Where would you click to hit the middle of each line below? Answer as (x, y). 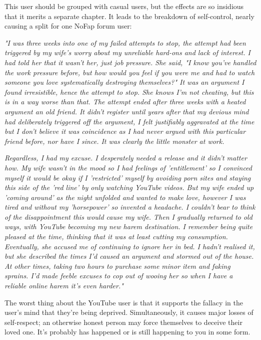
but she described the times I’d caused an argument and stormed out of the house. (129, 256)
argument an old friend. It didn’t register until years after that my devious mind (127, 111)
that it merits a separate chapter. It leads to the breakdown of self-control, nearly (129, 16)
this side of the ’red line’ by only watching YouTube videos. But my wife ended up (129, 187)
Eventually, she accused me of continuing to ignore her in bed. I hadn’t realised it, (130, 246)
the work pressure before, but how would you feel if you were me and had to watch (130, 72)
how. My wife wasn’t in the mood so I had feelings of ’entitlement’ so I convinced (128, 167)
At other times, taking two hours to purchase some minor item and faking (117, 266)
